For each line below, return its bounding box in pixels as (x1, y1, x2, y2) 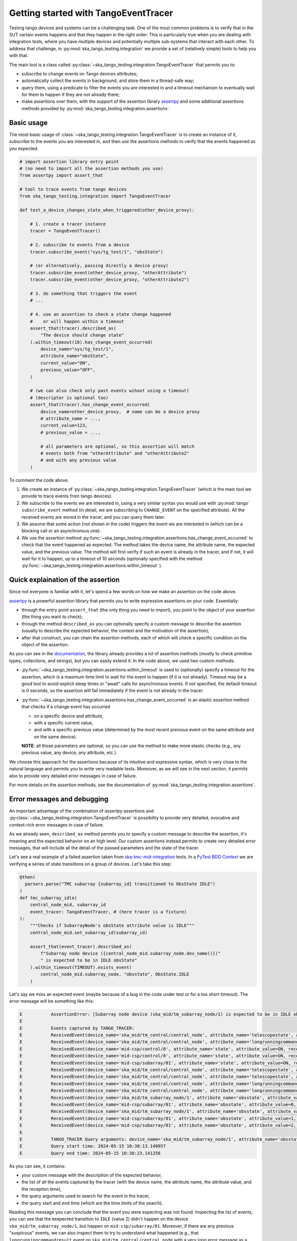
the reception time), (21, 1186, 62, 1192)
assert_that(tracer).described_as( (30, 325, 116, 331)
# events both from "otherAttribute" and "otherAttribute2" (40, 450, 190, 456)
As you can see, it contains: (9, 1163, 66, 1169)
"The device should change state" (40, 333, 124, 338)
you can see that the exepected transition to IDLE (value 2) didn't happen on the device (9, 1216, 188, 1222)
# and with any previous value (40, 457, 116, 463)
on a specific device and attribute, (34, 713, 104, 719)
